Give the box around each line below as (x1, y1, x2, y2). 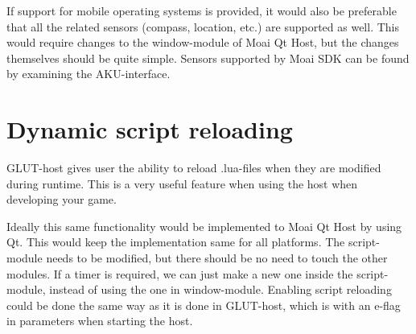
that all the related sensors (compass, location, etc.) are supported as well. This (6, 18, 400, 35)
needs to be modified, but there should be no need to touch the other (46, 249, 388, 266)
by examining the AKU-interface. (6, 65, 171, 82)
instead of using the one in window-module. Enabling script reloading (49, 281, 392, 298)
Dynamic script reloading (6, 113, 293, 146)
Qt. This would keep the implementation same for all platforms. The (6, 233, 345, 250)
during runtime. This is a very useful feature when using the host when (6, 175, 358, 192)
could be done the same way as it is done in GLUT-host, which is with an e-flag (6, 296, 401, 313)
